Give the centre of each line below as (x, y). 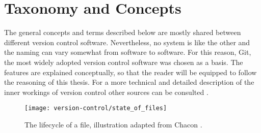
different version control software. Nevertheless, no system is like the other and (127, 42)
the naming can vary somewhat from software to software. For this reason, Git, (128, 52)
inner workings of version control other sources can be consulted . (106, 92)
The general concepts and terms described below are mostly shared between (123, 32)
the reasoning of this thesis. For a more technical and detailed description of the (129, 82)
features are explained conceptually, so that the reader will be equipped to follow (130, 72)
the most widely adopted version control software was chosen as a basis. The (124, 62)
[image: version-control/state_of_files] (96, 108)
